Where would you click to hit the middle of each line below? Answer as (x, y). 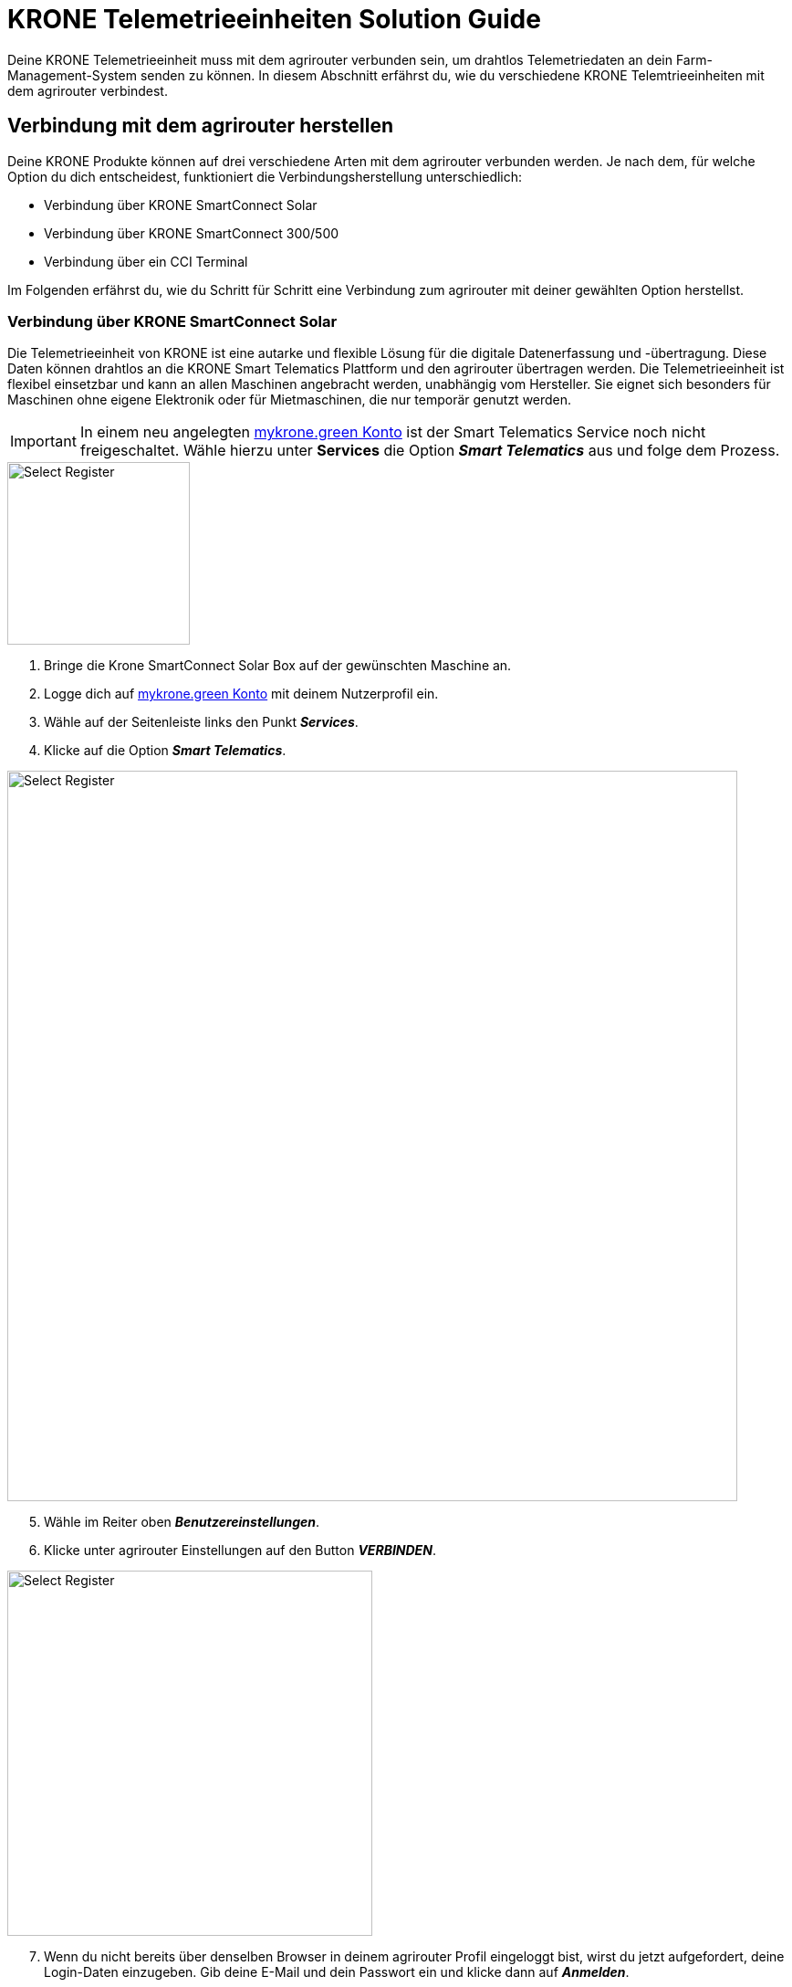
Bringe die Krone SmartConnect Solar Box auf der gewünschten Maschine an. (278, 666)
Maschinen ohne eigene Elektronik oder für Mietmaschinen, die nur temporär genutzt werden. (290, 400)
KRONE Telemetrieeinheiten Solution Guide (274, 19)
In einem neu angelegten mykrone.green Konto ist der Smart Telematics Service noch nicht (393, 432)
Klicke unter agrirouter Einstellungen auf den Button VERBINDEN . (240, 1551)
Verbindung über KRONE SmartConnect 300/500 (192, 233)
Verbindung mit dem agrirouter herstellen (200, 126)
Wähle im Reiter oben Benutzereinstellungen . (182, 1522)
